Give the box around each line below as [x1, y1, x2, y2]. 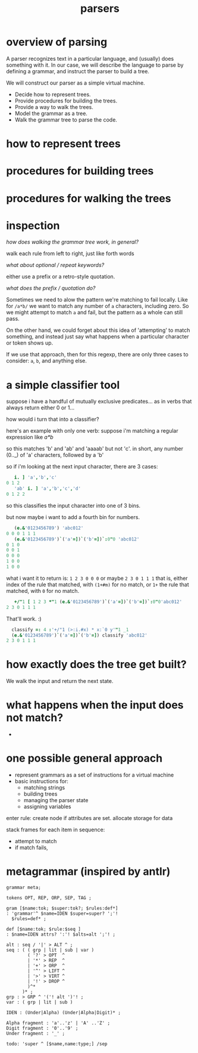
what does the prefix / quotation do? [6, 285, 96, 292]
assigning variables [23, 803, 71, 810]
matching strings [23, 784, 65, 791]
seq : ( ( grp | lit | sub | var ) [6, 947, 95, 953]
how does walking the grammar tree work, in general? [6, 238, 139, 246]
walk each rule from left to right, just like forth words [6, 250, 135, 257]
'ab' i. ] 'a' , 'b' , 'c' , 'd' [14, 486, 81, 492]
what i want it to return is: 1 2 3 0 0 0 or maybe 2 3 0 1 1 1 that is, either [6, 574, 188, 582]
